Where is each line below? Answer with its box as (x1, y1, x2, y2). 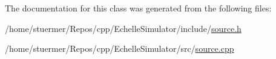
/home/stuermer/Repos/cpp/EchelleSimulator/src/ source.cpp (5, 42, 234, 55)
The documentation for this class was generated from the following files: (5, 2, 272, 14)
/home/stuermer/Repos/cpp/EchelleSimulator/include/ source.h (5, 22, 241, 34)
